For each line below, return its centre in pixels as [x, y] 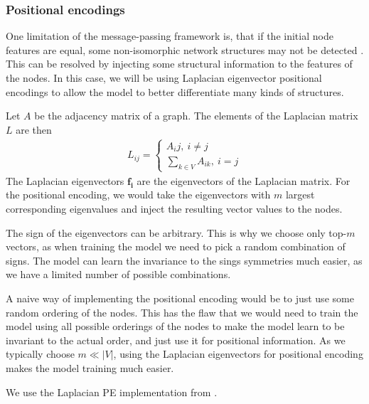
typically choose [40, 354]
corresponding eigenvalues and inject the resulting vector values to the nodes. [174, 208]
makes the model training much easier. [90, 367]
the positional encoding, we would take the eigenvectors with [138, 195]
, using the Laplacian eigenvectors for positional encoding [238, 354]
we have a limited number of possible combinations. [118, 274]
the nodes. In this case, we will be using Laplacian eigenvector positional [164, 78]
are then [34, 129]
